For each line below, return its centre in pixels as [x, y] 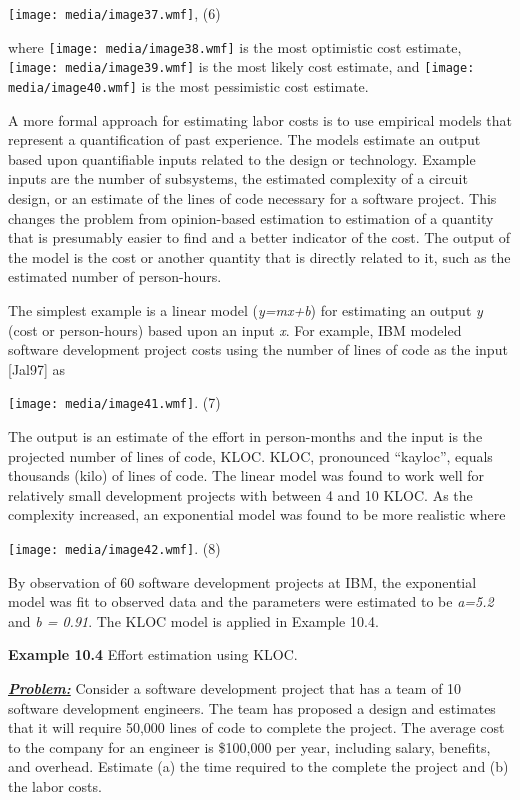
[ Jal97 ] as [37, 368]
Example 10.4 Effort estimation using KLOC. [153, 654]
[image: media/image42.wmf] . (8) [114, 547]
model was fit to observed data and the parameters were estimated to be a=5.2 [251, 601]
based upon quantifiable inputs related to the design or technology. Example [242, 158]
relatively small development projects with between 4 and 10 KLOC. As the [240, 494]
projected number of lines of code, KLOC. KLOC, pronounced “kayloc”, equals [250, 455]
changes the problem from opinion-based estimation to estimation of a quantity [251, 217]
